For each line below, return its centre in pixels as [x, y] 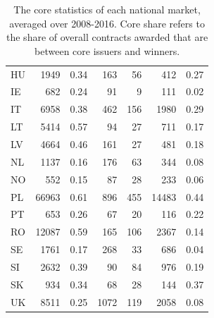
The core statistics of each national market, [107, 9]
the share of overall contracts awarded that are [107, 37]
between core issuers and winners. [107, 50]
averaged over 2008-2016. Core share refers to [107, 23]
